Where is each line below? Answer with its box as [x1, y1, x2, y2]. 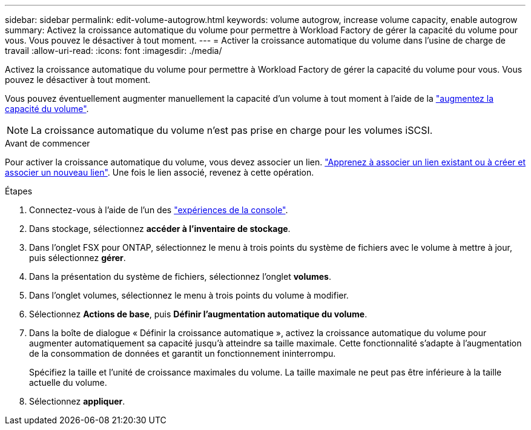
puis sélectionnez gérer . [29, 253, 126, 263]
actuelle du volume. [29, 377, 107, 388]
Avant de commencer [5, 138, 90, 148]
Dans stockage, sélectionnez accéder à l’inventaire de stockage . [29, 223, 291, 234]
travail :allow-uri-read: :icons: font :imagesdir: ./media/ [5, 45, 222, 56]
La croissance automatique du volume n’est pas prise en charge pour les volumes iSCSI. [31, 124, 433, 136]
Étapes [5, 186, 33, 196]
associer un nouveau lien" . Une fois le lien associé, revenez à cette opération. [5, 167, 314, 177]
